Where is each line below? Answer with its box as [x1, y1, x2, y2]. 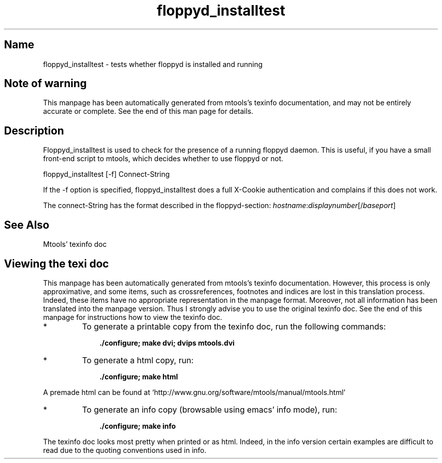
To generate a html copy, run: [82, 355, 194, 365]
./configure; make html [99, 372, 178, 381]
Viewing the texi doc [4, 257, 109, 270]
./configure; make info [99, 421, 176, 430]
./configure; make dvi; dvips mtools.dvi [99, 338, 235, 347]
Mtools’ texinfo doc [43, 240, 107, 249]
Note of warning [4, 77, 87, 90]
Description [4, 124, 64, 137]
